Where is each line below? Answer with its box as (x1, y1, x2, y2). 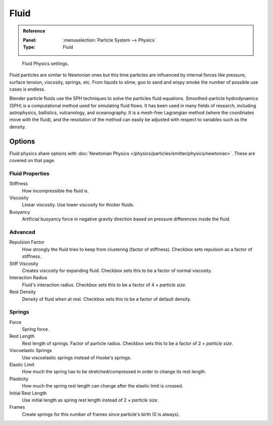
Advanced (9, 228, 35, 236)
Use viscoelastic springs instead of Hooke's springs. (22, 355, 131, 361)
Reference (23, 28, 45, 34)
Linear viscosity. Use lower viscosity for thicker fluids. (22, 202, 134, 208)
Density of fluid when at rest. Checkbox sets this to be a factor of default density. (22, 296, 192, 302)
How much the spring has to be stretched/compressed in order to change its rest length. (22, 369, 207, 375)
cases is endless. (9, 86, 45, 92)
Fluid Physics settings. (22, 60, 69, 66)
